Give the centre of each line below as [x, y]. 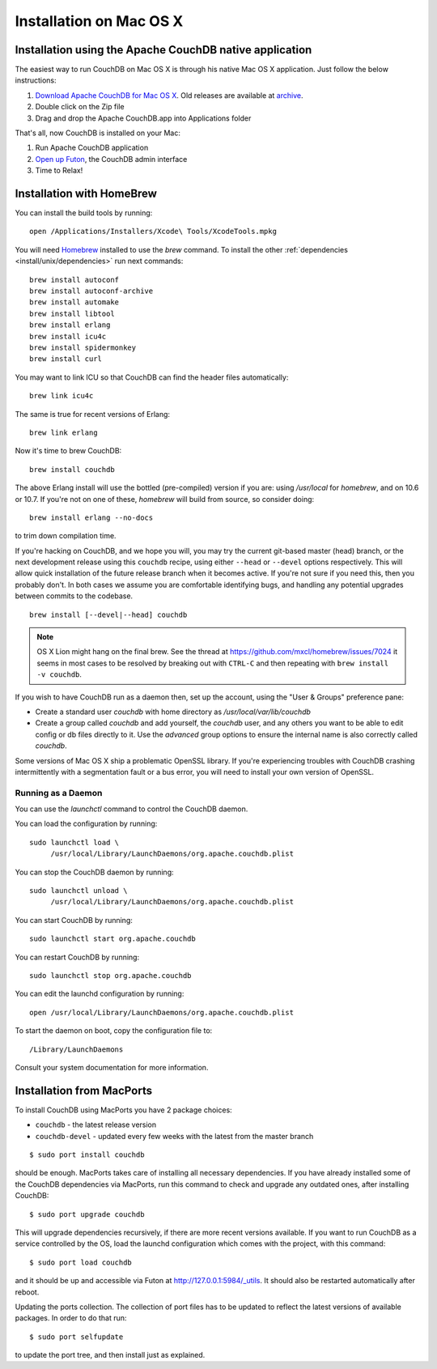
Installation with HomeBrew [86, 193]
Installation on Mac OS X [99, 21]
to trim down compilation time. [66, 536]
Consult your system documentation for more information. [112, 1067]
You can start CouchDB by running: [74, 920]
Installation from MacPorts [84, 1090]
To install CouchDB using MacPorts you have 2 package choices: [123, 1110]
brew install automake [74, 302]
